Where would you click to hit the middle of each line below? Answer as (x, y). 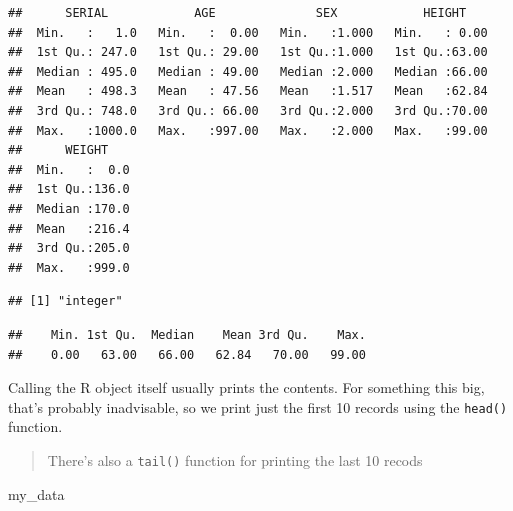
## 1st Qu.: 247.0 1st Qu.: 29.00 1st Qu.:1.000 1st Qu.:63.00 (248, 52)
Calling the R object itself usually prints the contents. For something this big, (246, 387)
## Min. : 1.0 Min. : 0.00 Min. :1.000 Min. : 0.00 (248, 32)
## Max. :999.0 (69, 267)
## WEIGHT (58, 150)
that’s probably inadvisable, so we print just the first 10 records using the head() (258, 406)
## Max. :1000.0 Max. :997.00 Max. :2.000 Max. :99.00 (248, 130)
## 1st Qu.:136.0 (69, 189)
